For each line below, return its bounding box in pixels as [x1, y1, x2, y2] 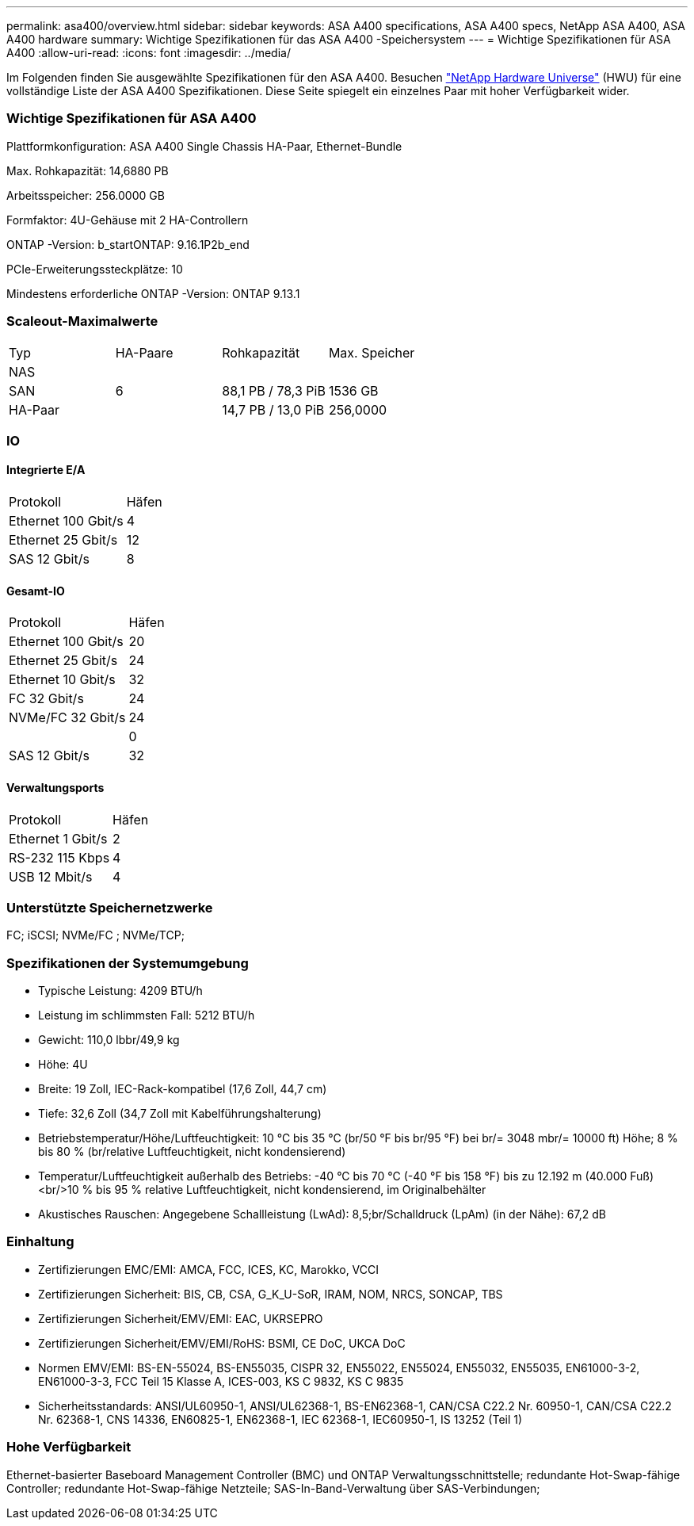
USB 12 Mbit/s [9, 868, 93, 885]
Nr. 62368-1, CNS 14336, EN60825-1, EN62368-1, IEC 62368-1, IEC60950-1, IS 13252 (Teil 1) [38, 1412, 523, 1426]
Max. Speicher [328, 344, 415, 361]
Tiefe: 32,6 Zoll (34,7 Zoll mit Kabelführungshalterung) [38, 1107, 322, 1121]
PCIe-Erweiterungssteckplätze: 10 [6, 262, 183, 276]
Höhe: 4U [38, 1057, 88, 1072]
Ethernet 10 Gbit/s [9, 671, 116, 688]
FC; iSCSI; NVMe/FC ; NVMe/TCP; [6, 928, 185, 943]
